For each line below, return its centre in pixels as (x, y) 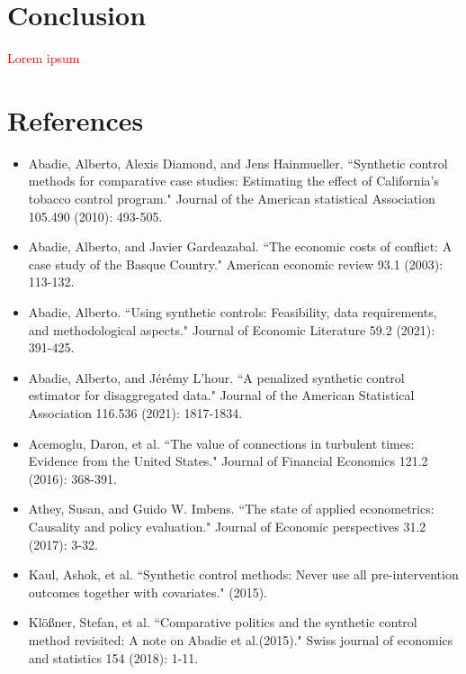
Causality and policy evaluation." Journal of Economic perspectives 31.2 (227, 526)
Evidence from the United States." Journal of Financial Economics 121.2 (228, 461)
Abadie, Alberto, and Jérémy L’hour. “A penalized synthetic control (216, 377)
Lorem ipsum (44, 58)
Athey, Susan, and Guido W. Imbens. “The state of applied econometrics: (231, 509)
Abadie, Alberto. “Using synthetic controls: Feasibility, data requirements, (233, 312)
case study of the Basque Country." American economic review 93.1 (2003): (236, 264)
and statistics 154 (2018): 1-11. (113, 657)
